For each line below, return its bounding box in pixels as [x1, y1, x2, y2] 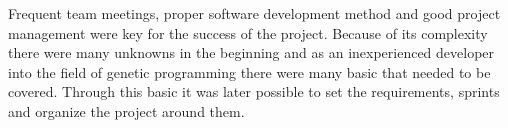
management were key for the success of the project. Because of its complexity [8, 22, 488, 43]
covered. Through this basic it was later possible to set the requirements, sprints [8, 81, 500, 102]
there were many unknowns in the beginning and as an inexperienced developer [8, 42, 495, 63]
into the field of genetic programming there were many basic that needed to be [8, 61, 491, 82]
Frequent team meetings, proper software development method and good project [8, 3, 501, 23]
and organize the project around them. [8, 100, 245, 121]
